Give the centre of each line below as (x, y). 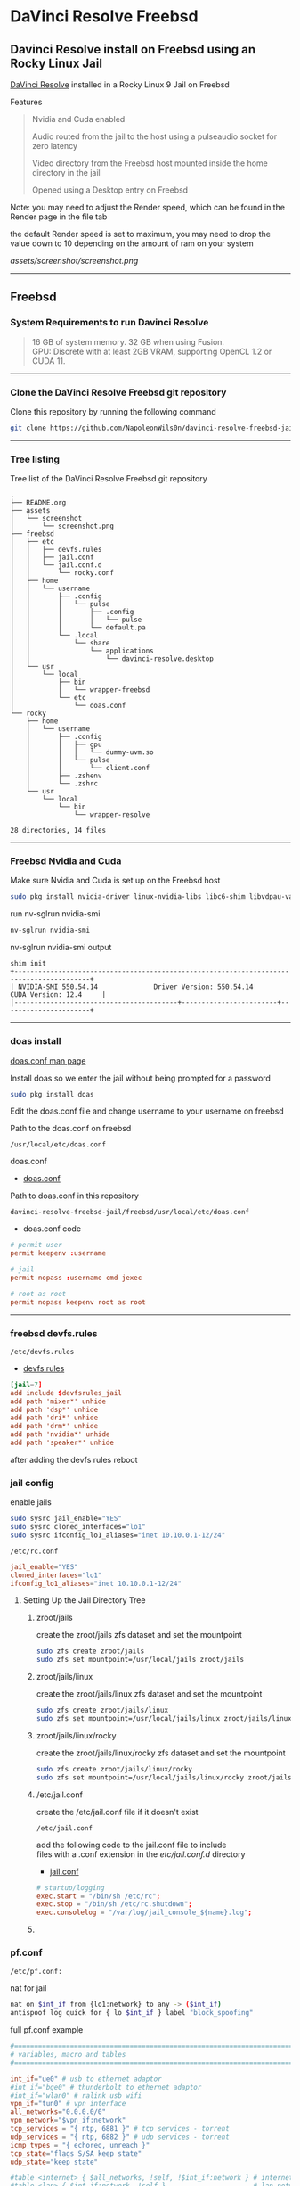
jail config (32, 1483)
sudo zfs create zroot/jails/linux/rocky (114, 1769)
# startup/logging (70, 1887)
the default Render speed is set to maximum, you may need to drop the (140, 234)
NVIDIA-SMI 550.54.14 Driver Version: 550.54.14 (136, 987)
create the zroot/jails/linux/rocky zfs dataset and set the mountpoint (161, 1753)
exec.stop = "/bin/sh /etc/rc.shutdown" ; (114, 1904)
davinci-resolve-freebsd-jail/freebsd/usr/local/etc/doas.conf (130, 1212)
